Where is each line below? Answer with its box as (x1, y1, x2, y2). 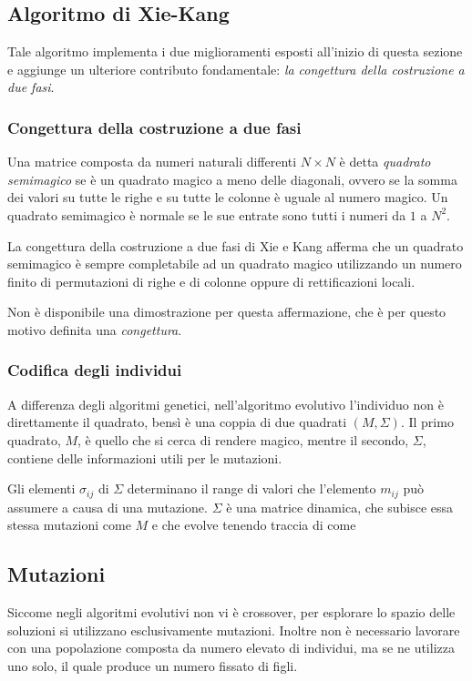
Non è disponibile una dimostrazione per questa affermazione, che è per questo (7, 302, 446, 321)
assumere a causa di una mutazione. (7, 497, 208, 516)
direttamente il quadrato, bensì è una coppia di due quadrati (7, 412, 347, 432)
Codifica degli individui (7, 359, 182, 381)
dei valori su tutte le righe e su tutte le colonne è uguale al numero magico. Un (7, 188, 448, 207)
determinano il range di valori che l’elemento (127, 479, 376, 498)
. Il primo (400, 412, 454, 432)
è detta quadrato (339, 152, 431, 171)
